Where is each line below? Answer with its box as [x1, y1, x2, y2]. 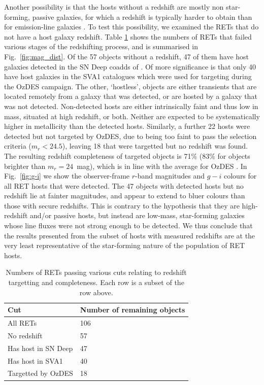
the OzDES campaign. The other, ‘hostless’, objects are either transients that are [4, 81, 257, 91]
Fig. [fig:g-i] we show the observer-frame [4, 170, 130, 181]
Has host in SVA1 [8, 355, 63, 366]
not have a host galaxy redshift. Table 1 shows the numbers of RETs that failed [4, 31, 252, 42]
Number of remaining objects [80, 304, 185, 315]
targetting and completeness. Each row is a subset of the [8, 277, 184, 288]
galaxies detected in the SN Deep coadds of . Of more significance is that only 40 [4, 61, 256, 72]
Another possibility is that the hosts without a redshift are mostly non [4, 2, 224, 12]
